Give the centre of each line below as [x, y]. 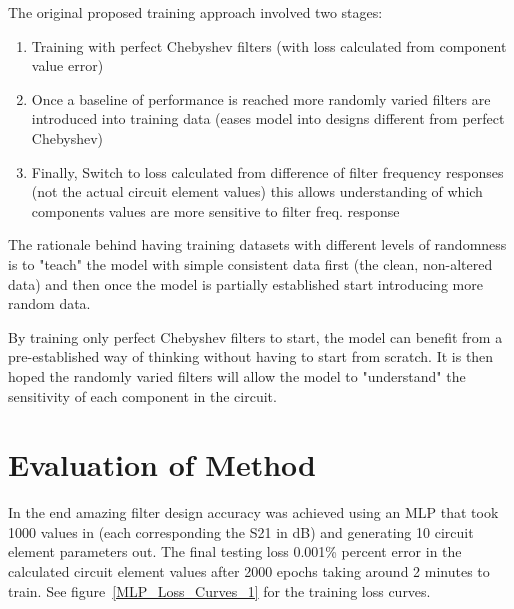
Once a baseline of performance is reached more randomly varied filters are [261, 98]
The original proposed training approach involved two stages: [195, 12]
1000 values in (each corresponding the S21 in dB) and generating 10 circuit [241, 531]
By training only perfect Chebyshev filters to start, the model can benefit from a [255, 336]
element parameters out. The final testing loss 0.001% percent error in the [235, 551]
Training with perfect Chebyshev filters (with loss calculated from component [269, 45]
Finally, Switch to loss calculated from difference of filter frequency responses [267, 171]
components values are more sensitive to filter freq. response [215, 210]
